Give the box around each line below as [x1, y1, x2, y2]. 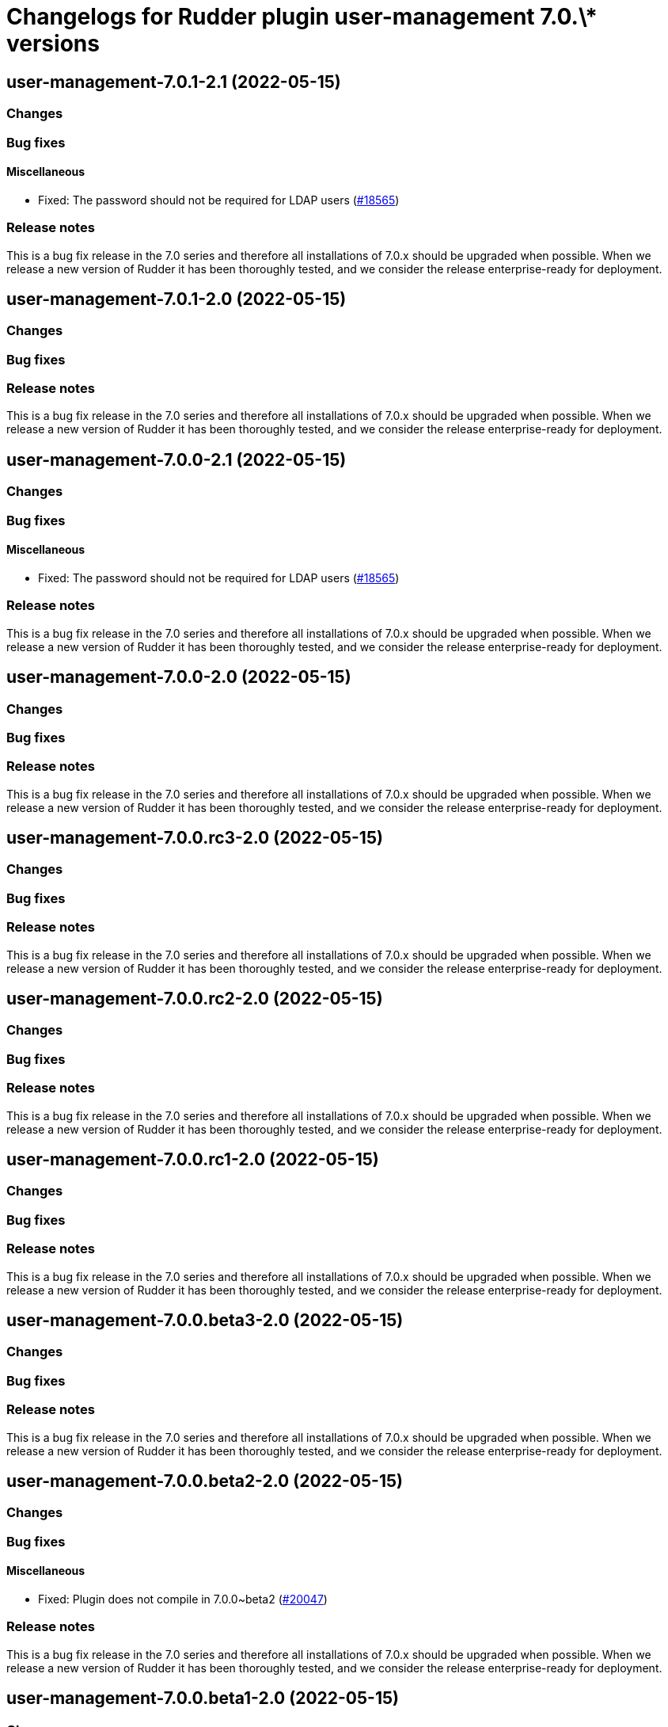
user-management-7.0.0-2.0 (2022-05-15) [6, 667, 351, 688]
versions [6, 30, 100, 57]
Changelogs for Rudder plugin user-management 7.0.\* [6, 3, 598, 30]
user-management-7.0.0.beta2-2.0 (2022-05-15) [6, 1470, 403, 1491]
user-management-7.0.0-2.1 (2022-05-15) [6, 449, 347, 470]
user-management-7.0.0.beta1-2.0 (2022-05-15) [6, 1688, 399, 1709]
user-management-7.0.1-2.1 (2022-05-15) [6, 71, 341, 92]
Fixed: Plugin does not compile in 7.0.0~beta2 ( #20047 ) [38, 1592, 328, 1606]
